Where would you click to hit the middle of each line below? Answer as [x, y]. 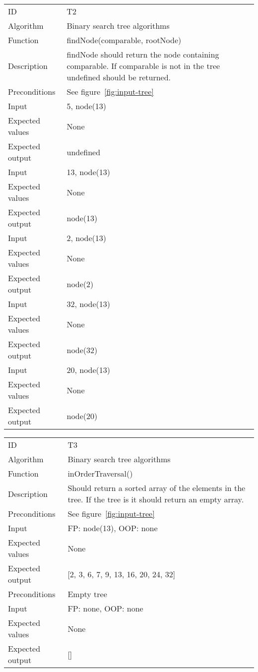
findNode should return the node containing [143, 54]
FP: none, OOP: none [105, 608]
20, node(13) [89, 370]
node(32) [82, 350]
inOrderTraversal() [100, 473]
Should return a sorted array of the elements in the [157, 488]
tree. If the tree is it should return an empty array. [156, 499]
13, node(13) [89, 172]
